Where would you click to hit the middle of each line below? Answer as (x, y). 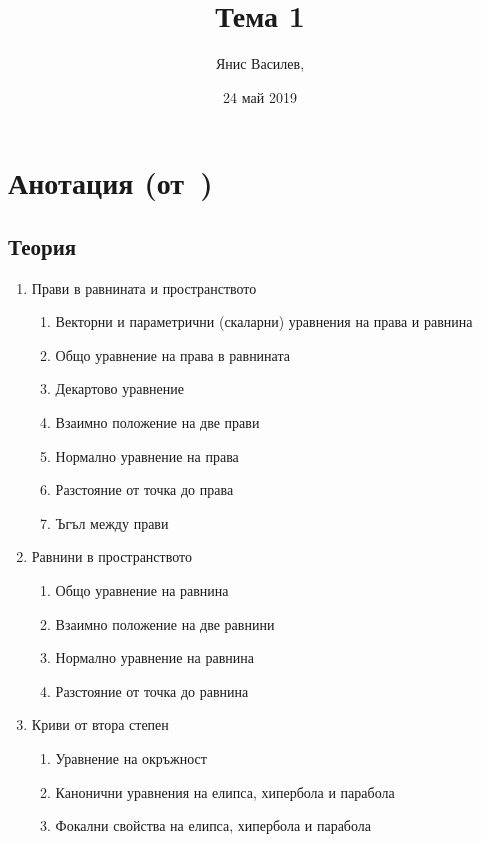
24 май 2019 (260, 96)
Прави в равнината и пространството (144, 287)
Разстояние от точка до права (144, 489)
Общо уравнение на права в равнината (172, 354)
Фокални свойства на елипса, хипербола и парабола (213, 825)
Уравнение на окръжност (131, 758)
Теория (42, 245)
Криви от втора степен (100, 724)
